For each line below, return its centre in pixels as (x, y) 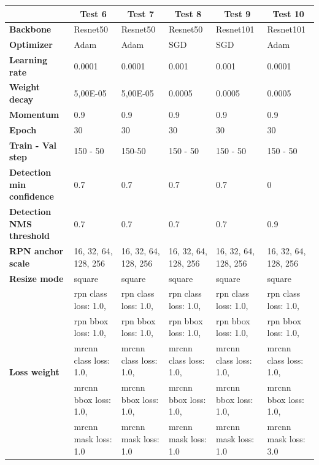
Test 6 (93, 13)
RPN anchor (37, 251)
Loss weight (34, 372)
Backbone (30, 29)
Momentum (34, 114)
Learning (28, 60)
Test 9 (237, 13)
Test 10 (288, 13)
